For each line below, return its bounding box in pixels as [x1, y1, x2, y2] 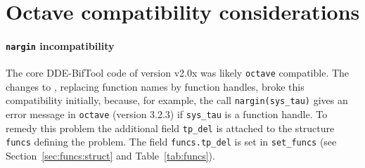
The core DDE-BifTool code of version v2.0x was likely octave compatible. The [6, 65, 350, 80]
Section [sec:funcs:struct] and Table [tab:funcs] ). [6, 148, 215, 163]
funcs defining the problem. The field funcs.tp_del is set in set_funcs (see [6, 134, 337, 149]
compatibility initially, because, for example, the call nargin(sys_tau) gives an [6, 93, 348, 108]
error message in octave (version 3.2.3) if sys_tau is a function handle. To [6, 107, 328, 122]
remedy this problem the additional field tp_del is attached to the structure [6, 120, 335, 135]
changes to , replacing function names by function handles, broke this [6, 79, 305, 93]
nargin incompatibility [6, 38, 115, 53]
